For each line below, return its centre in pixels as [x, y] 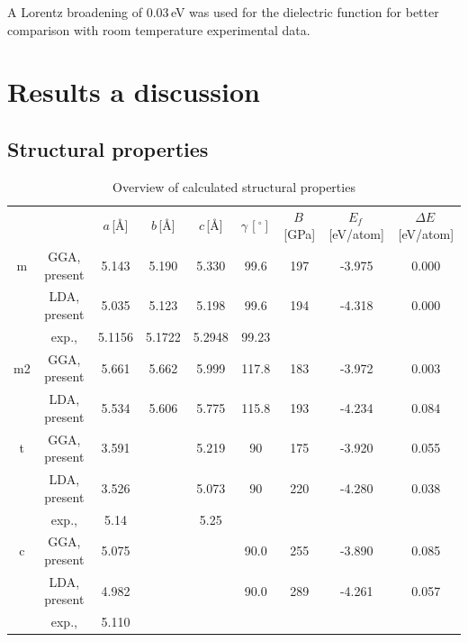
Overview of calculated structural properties [234, 186]
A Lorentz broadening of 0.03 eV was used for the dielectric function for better [223, 12]
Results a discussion [134, 92]
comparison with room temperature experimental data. [159, 29]
